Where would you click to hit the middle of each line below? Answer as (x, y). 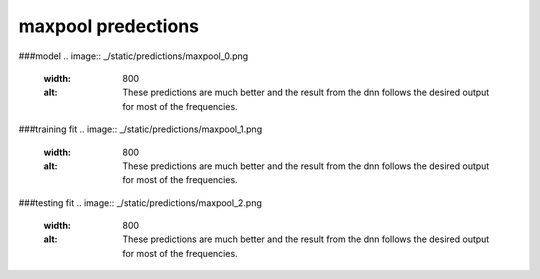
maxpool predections (109, 26)
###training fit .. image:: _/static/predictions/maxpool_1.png (140, 129)
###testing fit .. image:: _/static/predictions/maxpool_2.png (140, 202)
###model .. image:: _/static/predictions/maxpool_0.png (133, 56)
